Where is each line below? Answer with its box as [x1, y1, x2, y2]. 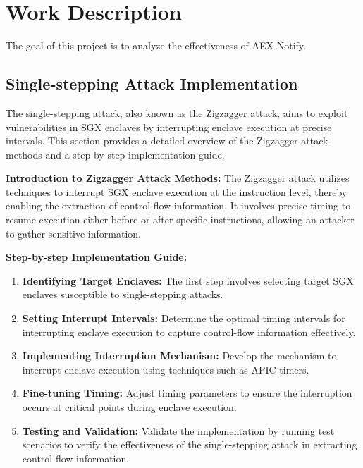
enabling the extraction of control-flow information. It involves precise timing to [6, 198, 351, 213]
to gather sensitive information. [6, 226, 141, 240]
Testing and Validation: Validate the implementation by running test [22, 423, 335, 438]
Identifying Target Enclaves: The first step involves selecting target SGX [22, 273, 354, 288]
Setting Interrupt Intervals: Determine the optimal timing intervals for [22, 311, 345, 326]
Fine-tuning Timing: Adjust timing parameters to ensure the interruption [22, 386, 352, 400]
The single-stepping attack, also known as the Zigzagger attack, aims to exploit [6, 105, 348, 120]
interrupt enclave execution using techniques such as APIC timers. [22, 362, 309, 376]
